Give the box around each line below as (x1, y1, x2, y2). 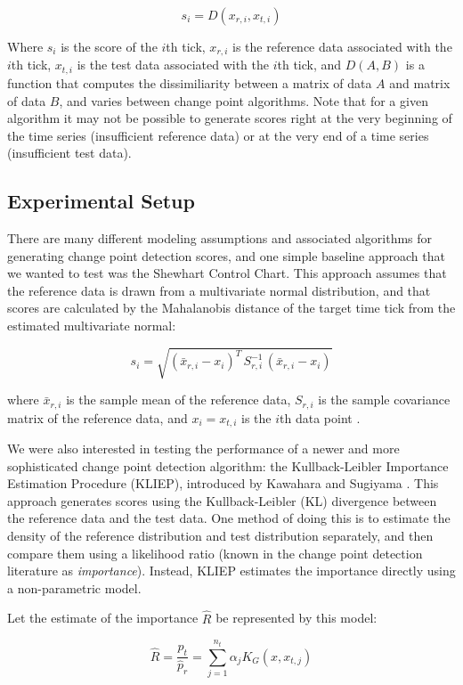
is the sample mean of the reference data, (66, 390, 291, 409)
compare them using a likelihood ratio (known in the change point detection (7, 543, 423, 562)
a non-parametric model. (7, 578, 142, 597)
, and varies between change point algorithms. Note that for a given (59, 91, 428, 110)
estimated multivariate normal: (7, 316, 176, 335)
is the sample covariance (318, 390, 451, 409)
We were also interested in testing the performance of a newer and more (7, 439, 400, 458)
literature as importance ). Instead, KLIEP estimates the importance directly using (7, 561, 456, 580)
